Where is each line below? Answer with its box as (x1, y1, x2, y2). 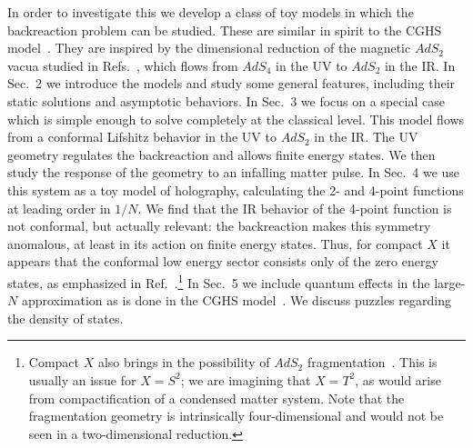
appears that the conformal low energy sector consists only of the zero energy (7, 252, 438, 271)
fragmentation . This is (307, 353, 438, 372)
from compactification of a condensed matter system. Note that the (28, 388, 405, 407)
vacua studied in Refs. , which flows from (7, 55, 238, 75)
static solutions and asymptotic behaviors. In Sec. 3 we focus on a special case (7, 91, 445, 110)
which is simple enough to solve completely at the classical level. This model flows (7, 109, 465, 128)
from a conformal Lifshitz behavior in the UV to (7, 127, 277, 146)
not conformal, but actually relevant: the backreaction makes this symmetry (7, 216, 431, 235)
